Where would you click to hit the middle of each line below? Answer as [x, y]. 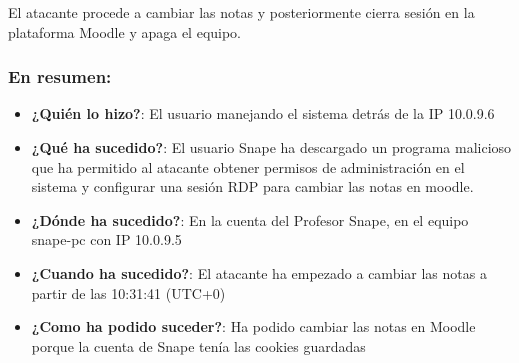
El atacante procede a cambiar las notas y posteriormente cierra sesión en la [241, 12]
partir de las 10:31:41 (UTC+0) [128, 292]
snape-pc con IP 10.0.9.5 [106, 239]
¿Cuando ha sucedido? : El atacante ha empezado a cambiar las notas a [259, 272]
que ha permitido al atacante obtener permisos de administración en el [248, 166]
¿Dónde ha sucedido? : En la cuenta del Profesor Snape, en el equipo [250, 219]
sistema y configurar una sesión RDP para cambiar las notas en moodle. [252, 186]
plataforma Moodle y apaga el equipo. [125, 31]
